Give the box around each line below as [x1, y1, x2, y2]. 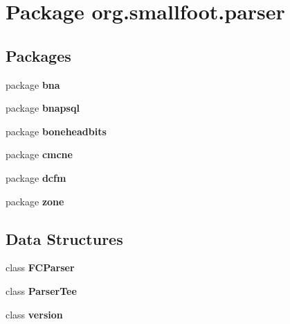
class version [6, 307, 63, 321]
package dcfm [6, 170, 66, 185]
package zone [6, 194, 64, 208]
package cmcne [6, 147, 73, 162]
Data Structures [6, 228, 123, 249]
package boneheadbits [6, 123, 107, 138]
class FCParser [6, 260, 75, 275]
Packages [6, 44, 71, 66]
